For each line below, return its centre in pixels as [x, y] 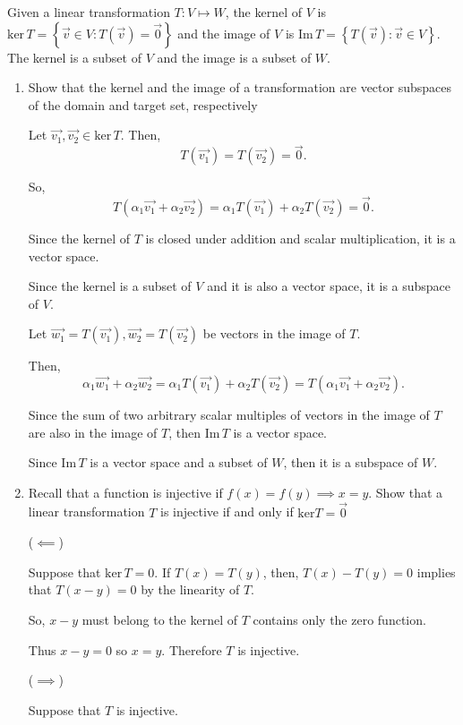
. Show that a [406, 492]
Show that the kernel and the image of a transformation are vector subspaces [240, 87]
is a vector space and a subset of [179, 462]
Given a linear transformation [89, 12]
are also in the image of [93, 432]
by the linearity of [190, 589]
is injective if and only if [227, 512]
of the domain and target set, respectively [143, 104]
